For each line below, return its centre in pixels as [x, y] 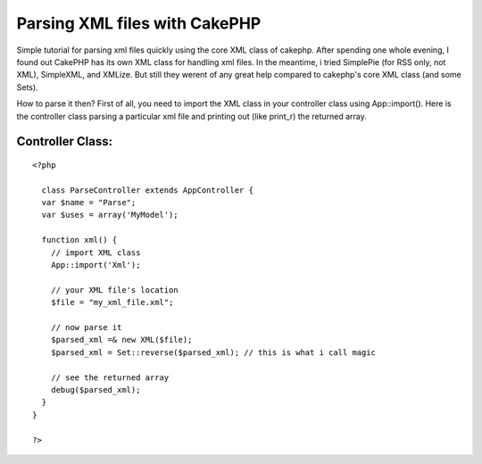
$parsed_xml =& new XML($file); [121, 340]
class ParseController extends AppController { [148, 190]
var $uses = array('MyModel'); [110, 215]
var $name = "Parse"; [89, 203]
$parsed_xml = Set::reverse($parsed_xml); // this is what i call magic [213, 352]
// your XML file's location [114, 290]
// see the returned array [110, 377]
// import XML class [96, 253]
